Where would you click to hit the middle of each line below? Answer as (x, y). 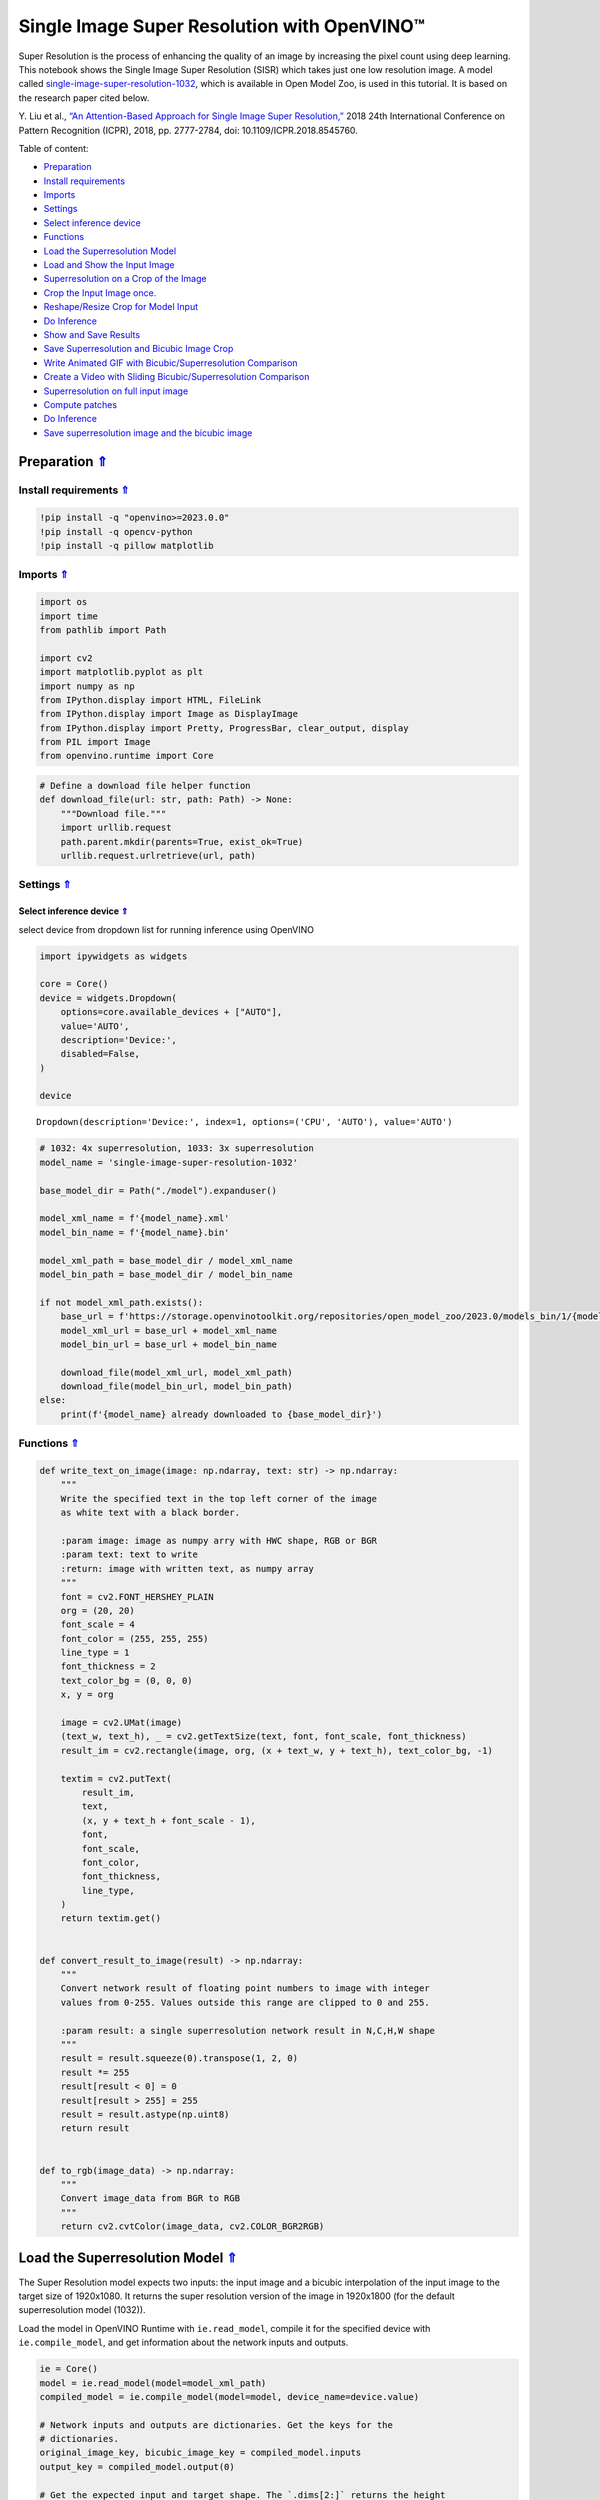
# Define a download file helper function (145, 786)
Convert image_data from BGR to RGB (150, 2198)
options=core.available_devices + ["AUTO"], (171, 1012)
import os (63, 602)
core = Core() (74, 984)
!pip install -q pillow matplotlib (126, 546)
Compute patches (80, 404)
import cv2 (66, 658)
